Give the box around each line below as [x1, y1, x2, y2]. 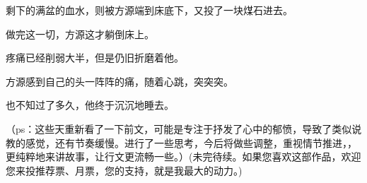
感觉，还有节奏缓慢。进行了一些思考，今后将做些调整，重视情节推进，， [25, 135, 357, 150]
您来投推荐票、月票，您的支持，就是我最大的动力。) [6, 163, 243, 177]
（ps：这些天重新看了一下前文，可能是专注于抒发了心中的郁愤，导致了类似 [6, 121, 352, 136]
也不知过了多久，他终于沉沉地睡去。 [6, 98, 174, 112]
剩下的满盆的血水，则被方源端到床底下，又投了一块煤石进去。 [6, 3, 293, 17]
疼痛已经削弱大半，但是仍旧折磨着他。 [6, 50, 184, 65]
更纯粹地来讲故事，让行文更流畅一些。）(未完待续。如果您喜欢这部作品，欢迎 [6, 149, 361, 164]
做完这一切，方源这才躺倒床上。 [6, 26, 154, 41]
